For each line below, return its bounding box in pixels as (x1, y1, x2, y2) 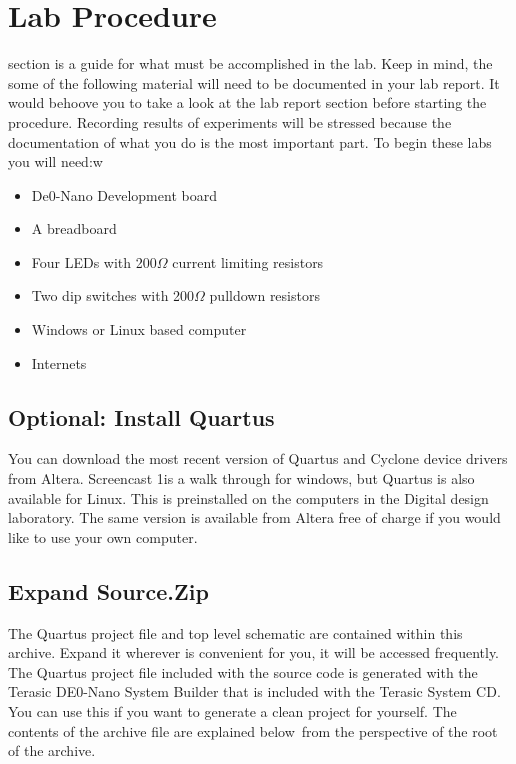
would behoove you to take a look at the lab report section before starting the (8, 92, 487, 113)
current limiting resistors (172, 251, 324, 272)
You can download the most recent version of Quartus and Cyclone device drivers (8, 448, 508, 469)
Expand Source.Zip (8, 575, 209, 606)
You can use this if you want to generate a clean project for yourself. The (8, 701, 457, 721)
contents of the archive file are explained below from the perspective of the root (8, 720, 498, 741)
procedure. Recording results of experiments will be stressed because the (8, 111, 452, 132)
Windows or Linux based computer (31, 319, 247, 340)
